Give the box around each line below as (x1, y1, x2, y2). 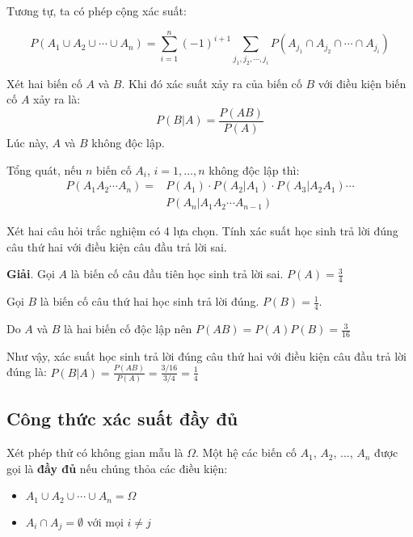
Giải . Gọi (6, 265, 55, 282)
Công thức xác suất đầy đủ (6, 406, 238, 431)
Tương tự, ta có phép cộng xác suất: (6, 2, 187, 19)
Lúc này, (6, 133, 48, 150)
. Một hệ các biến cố (196, 444, 297, 461)
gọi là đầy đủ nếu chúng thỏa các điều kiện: (6, 459, 228, 476)
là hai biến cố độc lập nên (64, 320, 192, 337)
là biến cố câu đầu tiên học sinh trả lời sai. (70, 265, 284, 282)
